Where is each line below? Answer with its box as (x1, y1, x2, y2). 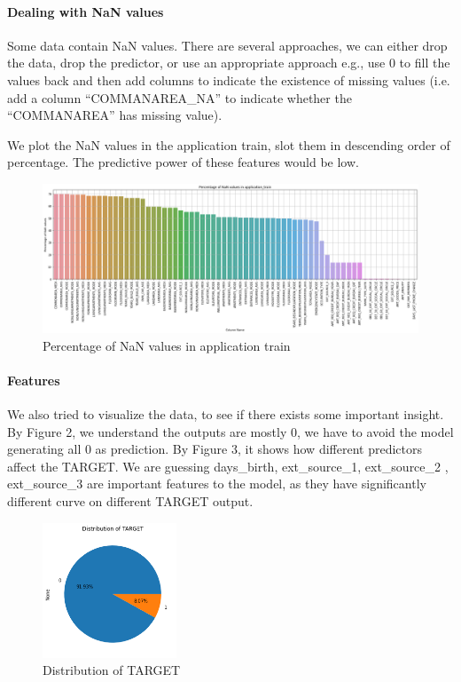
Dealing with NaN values (7, 2, 164, 20)
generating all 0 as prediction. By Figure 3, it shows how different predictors (7, 440, 422, 458)
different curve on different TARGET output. (7, 492, 254, 511)
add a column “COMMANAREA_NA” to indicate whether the (7, 88, 352, 107)
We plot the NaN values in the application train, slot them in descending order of (7, 135, 450, 154)
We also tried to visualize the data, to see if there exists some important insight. (7, 405, 444, 424)
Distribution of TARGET (43, 661, 181, 679)
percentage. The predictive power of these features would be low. (7, 153, 359, 171)
